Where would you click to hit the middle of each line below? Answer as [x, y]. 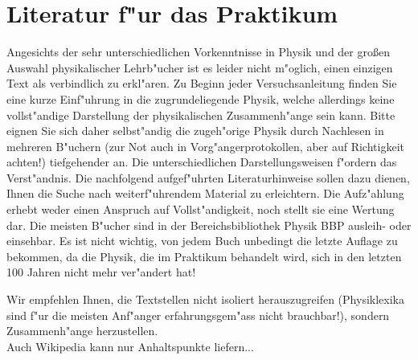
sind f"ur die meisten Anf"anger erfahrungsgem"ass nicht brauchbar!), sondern [198, 315]
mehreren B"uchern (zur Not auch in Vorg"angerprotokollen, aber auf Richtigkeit [205, 146]
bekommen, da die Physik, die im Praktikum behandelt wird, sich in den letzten [204, 256]
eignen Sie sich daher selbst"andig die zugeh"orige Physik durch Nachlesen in [195, 131]
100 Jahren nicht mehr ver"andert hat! [101, 272]
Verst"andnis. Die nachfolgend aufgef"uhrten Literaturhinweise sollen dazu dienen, [208, 177]
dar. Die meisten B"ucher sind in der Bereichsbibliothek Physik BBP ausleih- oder [209, 225]
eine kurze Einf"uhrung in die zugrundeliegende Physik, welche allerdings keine [201, 98]
